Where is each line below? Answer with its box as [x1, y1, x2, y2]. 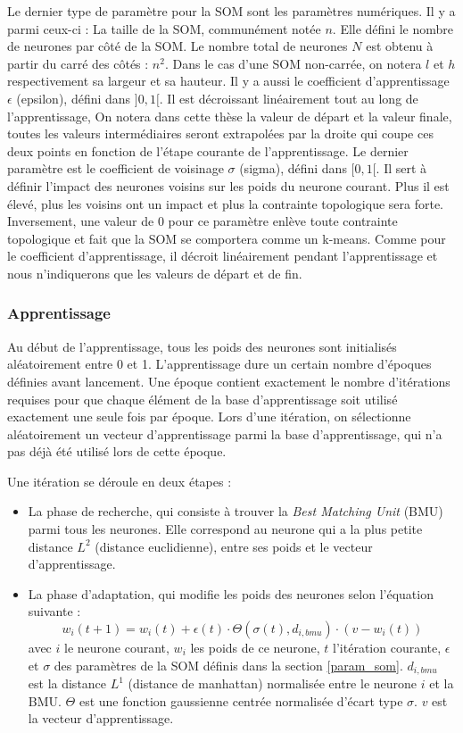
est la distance [28, 674, 107, 693]
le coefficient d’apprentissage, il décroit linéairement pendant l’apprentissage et [7, 246, 438, 265]
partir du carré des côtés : [7, 54, 149, 72]
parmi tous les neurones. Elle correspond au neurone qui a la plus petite [28, 520, 423, 538]
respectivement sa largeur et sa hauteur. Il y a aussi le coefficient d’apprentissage [7, 71, 450, 90]
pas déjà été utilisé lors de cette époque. [7, 442, 227, 461]
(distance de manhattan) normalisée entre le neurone [128, 674, 418, 693]
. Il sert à [376, 159, 427, 178]
